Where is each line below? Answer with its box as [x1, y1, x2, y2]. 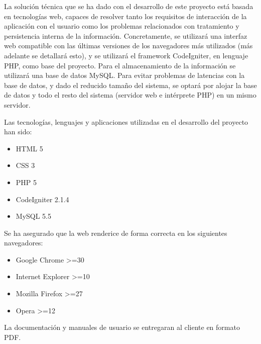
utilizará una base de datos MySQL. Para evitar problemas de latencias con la [4, 70, 245, 80]
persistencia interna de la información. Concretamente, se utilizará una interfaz [4, 30, 247, 41]
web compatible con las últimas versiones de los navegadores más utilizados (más [4, 40, 253, 51]
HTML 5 [16, 143, 43, 153]
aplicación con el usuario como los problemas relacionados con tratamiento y [4, 21, 239, 31]
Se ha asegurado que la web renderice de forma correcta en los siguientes [4, 227, 227, 238]
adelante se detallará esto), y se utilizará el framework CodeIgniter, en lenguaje [4, 50, 248, 60]
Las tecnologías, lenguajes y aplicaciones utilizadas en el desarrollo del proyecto [4, 116, 248, 127]
